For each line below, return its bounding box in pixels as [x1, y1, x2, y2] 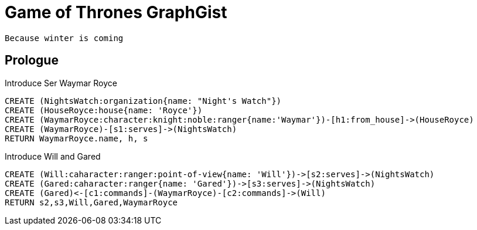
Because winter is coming [5, 33, 124, 43]
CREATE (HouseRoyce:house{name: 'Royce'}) [5, 105, 203, 115]
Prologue [5, 53, 59, 68]
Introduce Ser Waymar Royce [5, 77, 117, 88]
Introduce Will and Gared [5, 151, 101, 161]
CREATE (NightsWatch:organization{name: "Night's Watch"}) [5, 96, 282, 106]
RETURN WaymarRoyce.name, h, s [5, 133, 148, 143]
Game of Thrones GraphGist [5, 2, 227, 22]
